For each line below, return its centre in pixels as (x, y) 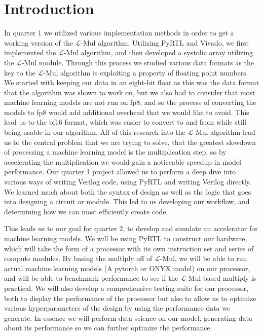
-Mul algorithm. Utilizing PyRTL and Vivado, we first (165, 42)
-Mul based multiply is (221, 278)
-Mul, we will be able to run (203, 258)
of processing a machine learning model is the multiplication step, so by (115, 152)
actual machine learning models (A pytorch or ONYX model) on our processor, (127, 268)
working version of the (39, 42)
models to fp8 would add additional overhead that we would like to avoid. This (127, 112)
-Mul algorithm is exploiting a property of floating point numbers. (146, 72)
